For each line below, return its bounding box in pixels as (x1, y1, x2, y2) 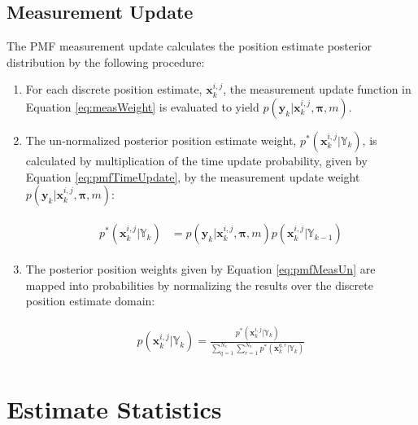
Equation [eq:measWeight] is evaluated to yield (25, 98, 259, 115)
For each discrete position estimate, (25, 81, 202, 98)
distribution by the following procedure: (7, 53, 205, 70)
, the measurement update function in (223, 81, 411, 98)
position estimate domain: (25, 292, 155, 309)
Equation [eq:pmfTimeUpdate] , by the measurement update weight (25, 168, 360, 185)
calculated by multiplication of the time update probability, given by (25, 151, 368, 169)
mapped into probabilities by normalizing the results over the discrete (25, 276, 373, 293)
